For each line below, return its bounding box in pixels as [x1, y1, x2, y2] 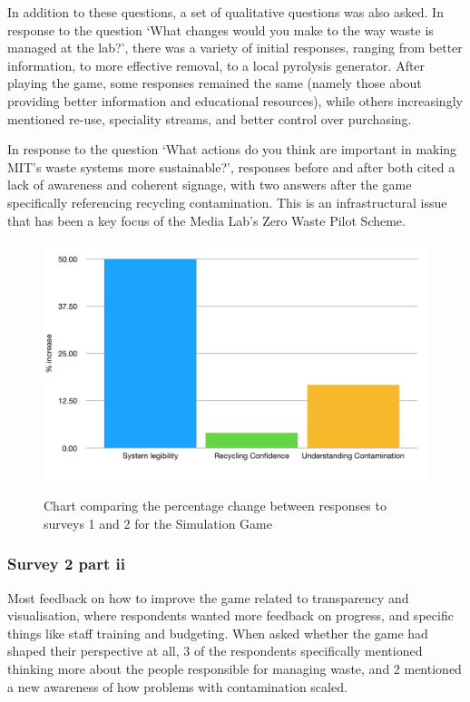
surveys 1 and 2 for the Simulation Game [44, 513, 272, 532]
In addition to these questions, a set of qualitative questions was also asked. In [7, 3, 444, 21]
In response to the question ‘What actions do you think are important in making [7, 140, 457, 159]
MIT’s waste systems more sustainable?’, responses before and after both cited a [7, 157, 455, 176]
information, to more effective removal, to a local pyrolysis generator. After [7, 55, 426, 74]
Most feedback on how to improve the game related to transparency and [7, 588, 409, 607]
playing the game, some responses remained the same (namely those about [7, 73, 422, 93]
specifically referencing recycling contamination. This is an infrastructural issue [7, 192, 447, 211]
